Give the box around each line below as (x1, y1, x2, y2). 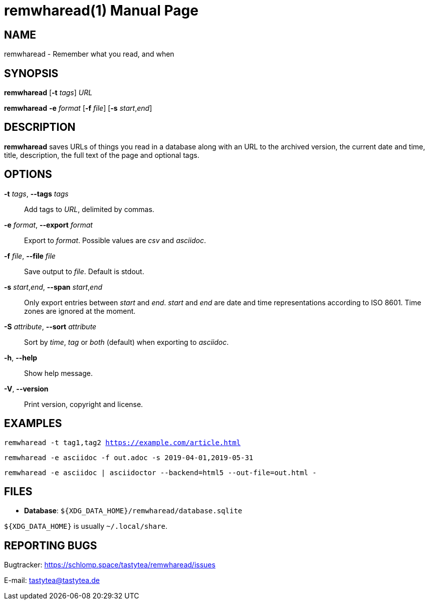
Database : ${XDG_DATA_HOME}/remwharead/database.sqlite (24, 506, 243, 515)
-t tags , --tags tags (4, 189, 69, 198)
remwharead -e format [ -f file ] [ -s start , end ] (4, 104, 152, 113)
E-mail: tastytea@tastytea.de (4, 576, 100, 585)
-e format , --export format (4, 220, 93, 229)
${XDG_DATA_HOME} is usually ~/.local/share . (4, 522, 168, 531)
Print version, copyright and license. (24, 399, 143, 409)
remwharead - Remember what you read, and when (4, 50, 174, 59)
